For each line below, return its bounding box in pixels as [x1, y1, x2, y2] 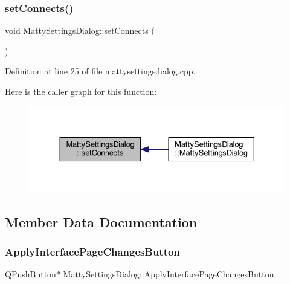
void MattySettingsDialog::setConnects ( [5, 24, 155, 37]
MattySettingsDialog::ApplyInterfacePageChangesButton [63, 268, 274, 280]
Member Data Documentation [5, 212, 198, 231]
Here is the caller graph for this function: [5, 85, 157, 97]
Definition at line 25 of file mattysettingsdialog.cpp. [5, 65, 196, 77]
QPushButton [5, 268, 56, 280]
